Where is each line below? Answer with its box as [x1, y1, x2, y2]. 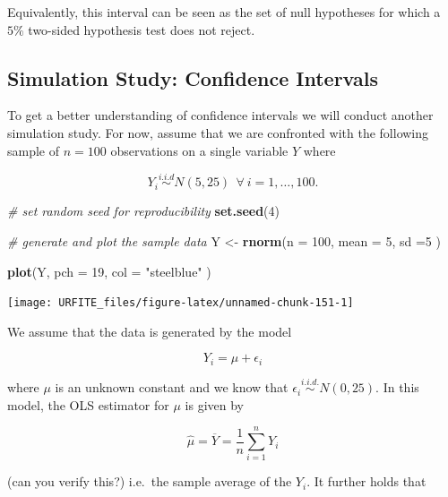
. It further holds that [306, 472, 426, 491]
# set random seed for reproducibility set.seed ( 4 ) [7, 201, 280, 220]
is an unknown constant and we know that [55, 378, 289, 397]
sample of [7, 141, 60, 159]
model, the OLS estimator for [7, 395, 169, 414]
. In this [375, 378, 419, 397]
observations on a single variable [110, 141, 289, 159]
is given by [185, 395, 244, 414]
